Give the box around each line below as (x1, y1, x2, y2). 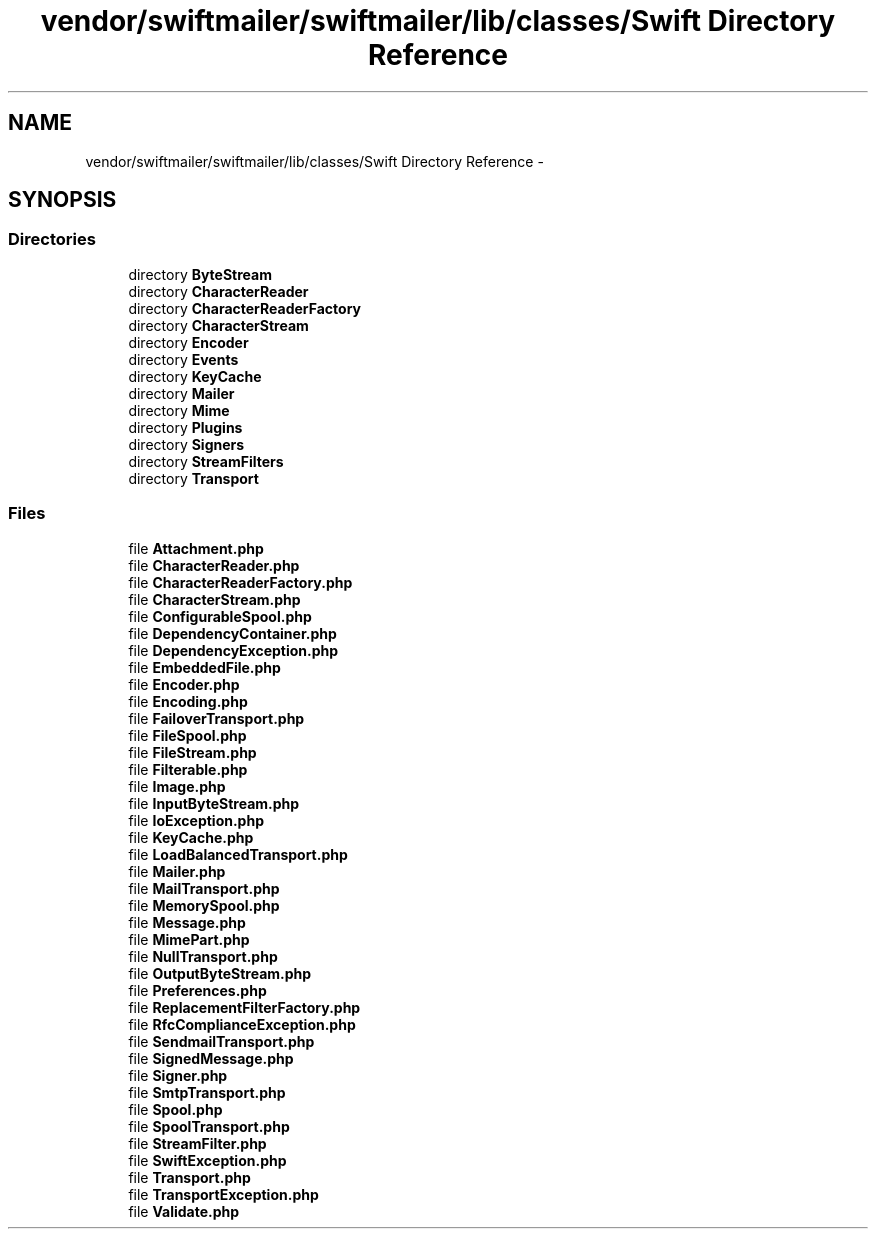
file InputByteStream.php (128, 794, 300, 812)
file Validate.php (128, 1202, 240, 1220)
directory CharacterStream (128, 316, 309, 334)
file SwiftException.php (128, 1151, 287, 1169)
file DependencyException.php (128, 641, 339, 659)
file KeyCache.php (128, 828, 254, 846)
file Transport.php (128, 1168, 251, 1186)
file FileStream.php (128, 743, 257, 761)
